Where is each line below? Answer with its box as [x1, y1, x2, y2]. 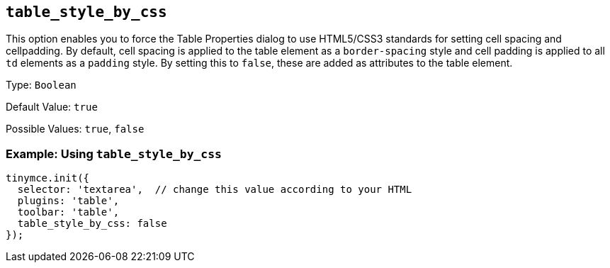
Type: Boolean [6, 79, 77, 91]
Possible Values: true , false [6, 123, 145, 135]
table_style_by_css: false [17, 218, 167, 230]
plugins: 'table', [17, 195, 120, 207]
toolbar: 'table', [17, 206, 120, 218]
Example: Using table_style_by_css [6, 146, 222, 161]
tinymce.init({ [6, 172, 90, 184]
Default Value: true [6, 101, 98, 113]
